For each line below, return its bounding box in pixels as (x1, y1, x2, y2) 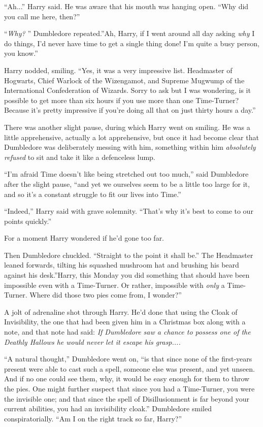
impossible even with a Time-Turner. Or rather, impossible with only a (4, 279, 225, 290)
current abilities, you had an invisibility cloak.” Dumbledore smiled (4, 403, 212, 414)
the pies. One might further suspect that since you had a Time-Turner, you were (4, 383, 255, 393)
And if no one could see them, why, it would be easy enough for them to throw (4, 373, 250, 384)
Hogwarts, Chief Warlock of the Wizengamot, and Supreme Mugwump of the (4, 75, 245, 85)
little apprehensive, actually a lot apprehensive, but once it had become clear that (4, 132, 259, 142)
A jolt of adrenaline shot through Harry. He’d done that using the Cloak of (4, 306, 238, 317)
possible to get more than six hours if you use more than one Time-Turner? (4, 94, 239, 105)
